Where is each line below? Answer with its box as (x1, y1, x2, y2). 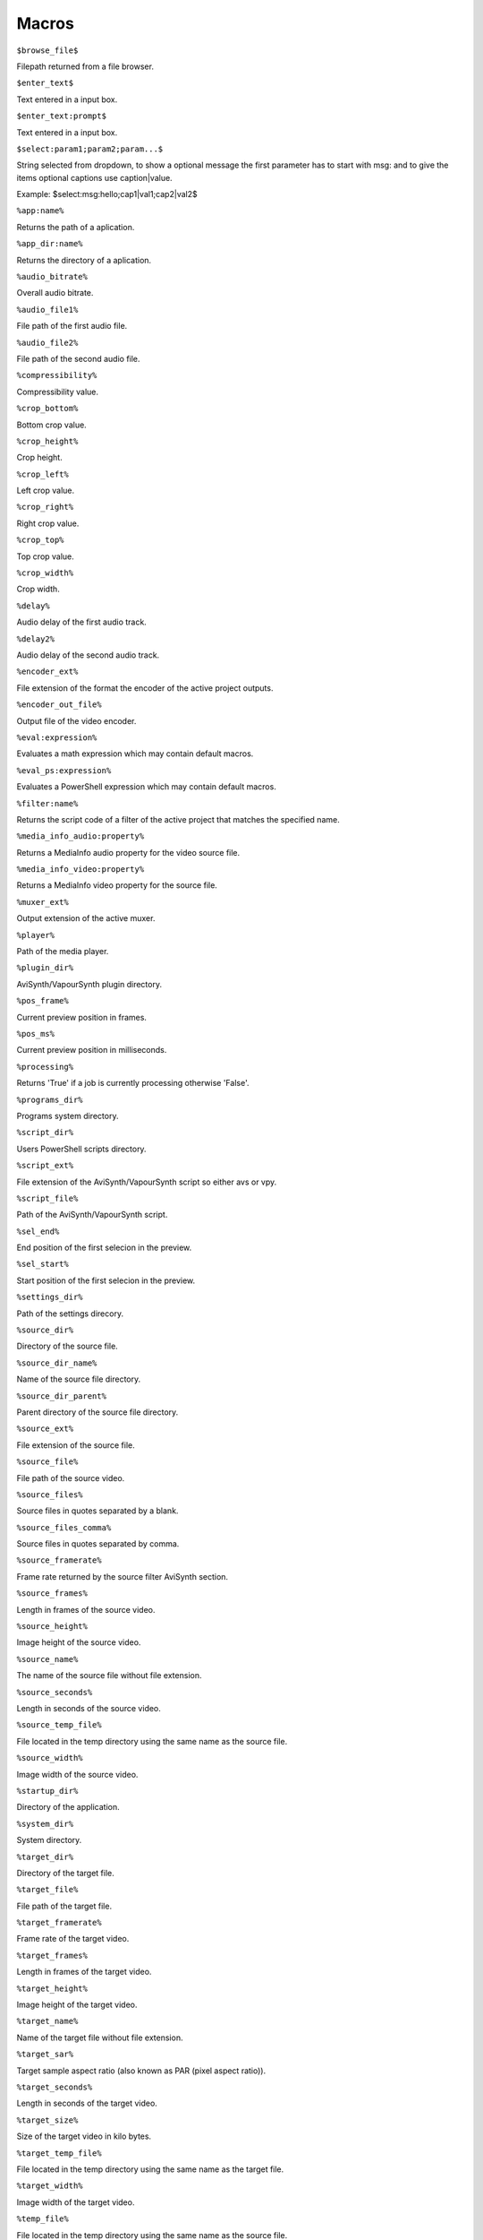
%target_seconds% (16, 2081, 93, 2092)
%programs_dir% (16, 1094, 84, 1105)
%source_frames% (16, 1589, 89, 1598)
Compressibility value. (16, 386, 98, 397)
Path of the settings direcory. (16, 1308, 124, 1319)
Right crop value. (16, 518, 80, 529)
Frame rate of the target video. (16, 1934, 130, 1944)
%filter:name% (16, 798, 79, 808)
